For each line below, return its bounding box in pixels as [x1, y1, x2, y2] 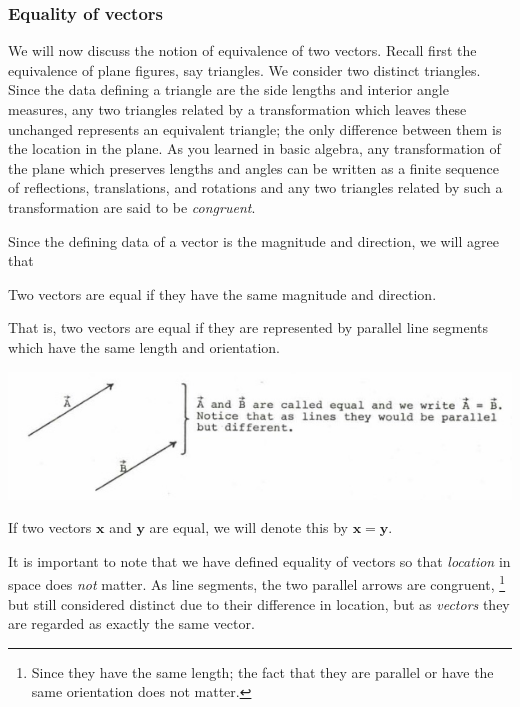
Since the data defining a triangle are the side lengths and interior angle [8, 79, 449, 100]
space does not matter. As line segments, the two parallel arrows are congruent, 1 [8, 571, 506, 595]
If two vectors [8, 517, 92, 538]
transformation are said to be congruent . [8, 196, 256, 217]
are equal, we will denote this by [149, 517, 348, 538]
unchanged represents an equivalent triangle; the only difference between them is [8, 118, 502, 139]
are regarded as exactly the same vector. [8, 613, 255, 634]
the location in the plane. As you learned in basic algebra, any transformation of [8, 138, 501, 159]
